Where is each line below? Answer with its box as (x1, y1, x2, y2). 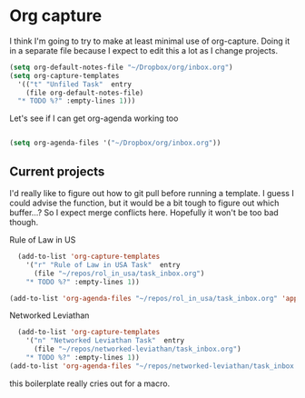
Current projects (9, 164, 105, 179)
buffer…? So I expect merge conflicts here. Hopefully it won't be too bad (9, 207, 279, 218)
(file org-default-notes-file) (25, 88, 144, 97)
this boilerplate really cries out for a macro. (9, 378, 171, 389)
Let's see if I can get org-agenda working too (9, 113, 179, 124)
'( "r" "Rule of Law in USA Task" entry (25, 260, 181, 269)
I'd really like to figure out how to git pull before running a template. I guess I (9, 188, 295, 198)
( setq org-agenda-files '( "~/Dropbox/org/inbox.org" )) (9, 138, 221, 148)
